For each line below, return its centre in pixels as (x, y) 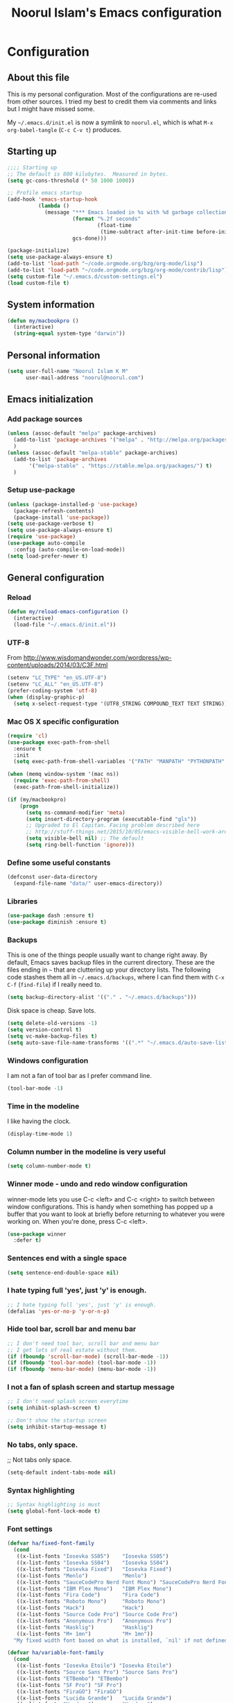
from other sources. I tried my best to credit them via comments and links (112, 101)
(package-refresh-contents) (54, 511)
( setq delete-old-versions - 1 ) (52, 1023)
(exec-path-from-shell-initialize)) (66, 787)
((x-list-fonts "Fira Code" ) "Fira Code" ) (88, 1595)
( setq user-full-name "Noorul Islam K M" (68, 371)
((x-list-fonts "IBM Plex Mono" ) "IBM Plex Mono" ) (94, 1588)
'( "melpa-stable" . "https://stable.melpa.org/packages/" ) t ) (121, 466)
